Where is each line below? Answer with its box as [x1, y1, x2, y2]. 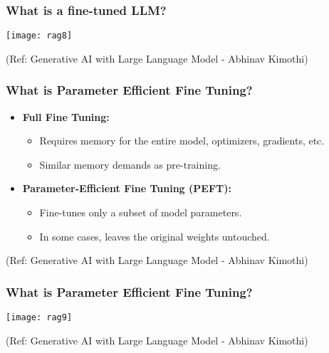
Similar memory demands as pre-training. [39, 157, 221, 172]
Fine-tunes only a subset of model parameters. [39, 205, 242, 220]
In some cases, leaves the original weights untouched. [39, 228, 270, 243]
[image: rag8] [6, 31, 73, 41]
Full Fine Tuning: [22, 109, 110, 124]
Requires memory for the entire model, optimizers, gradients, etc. [39, 133, 325, 148]
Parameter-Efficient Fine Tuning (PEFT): [22, 181, 231, 196]
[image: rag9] [6, 312, 73, 323]
